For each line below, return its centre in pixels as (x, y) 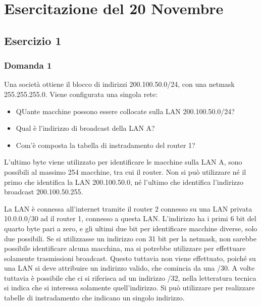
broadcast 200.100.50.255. (44, 192)
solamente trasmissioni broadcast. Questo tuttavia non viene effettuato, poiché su (130, 258)
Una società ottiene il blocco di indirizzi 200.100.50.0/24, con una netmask (119, 84)
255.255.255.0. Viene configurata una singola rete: (81, 94)
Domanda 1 (28, 65)
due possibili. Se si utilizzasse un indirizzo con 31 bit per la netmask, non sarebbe (130, 238)
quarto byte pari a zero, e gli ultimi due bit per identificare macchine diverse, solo (131, 228)
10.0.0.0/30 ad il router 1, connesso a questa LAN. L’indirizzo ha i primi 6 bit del (130, 218)
